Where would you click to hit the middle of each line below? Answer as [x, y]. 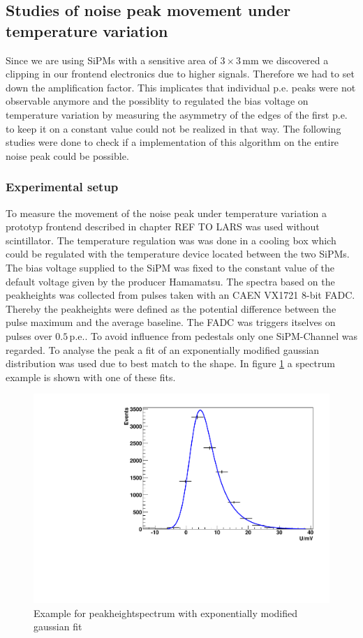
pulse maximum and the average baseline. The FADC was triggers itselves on [171, 322]
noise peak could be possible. [67, 155]
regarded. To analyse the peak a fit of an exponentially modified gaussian [163, 349]
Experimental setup [62, 187]
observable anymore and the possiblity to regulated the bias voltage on [157, 101]
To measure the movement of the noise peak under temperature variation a [166, 213]
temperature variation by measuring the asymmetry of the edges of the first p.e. [177, 114]
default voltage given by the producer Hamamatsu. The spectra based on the [170, 281]
